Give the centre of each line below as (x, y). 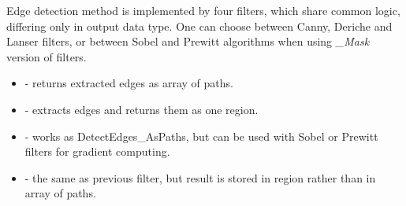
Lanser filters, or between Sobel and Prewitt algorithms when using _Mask (188, 41)
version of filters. (47, 56)
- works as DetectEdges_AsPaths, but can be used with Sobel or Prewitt (201, 136)
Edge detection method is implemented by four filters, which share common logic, (203, 10)
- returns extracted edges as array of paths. (129, 83)
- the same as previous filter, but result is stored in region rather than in (200, 177)
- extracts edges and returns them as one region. (142, 109)
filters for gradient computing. (97, 151)
